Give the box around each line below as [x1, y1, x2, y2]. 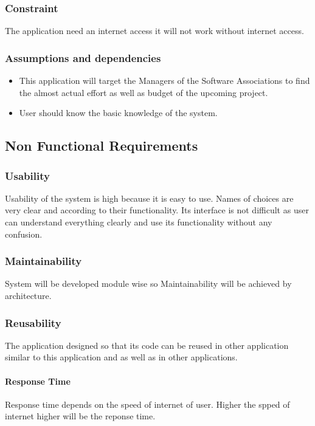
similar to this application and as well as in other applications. [5, 351, 238, 363]
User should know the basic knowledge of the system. [19, 106, 218, 119]
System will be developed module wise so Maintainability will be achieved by [5, 277, 292, 290]
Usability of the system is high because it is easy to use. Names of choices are [5, 191, 294, 204]
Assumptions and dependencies [5, 50, 161, 65]
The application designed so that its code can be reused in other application [5, 338, 289, 351]
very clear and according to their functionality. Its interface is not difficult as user [5, 204, 309, 216]
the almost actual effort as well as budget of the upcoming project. [19, 86, 268, 98]
